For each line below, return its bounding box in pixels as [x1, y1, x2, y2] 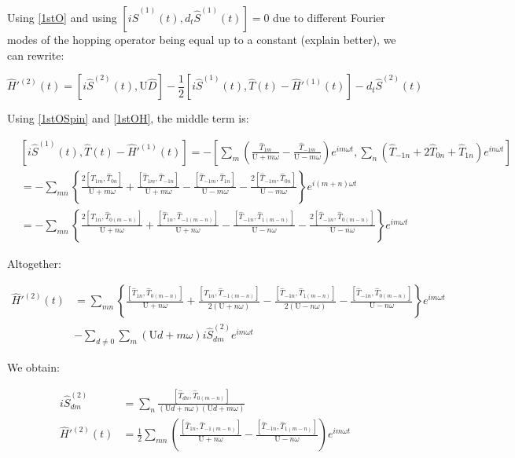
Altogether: [7, 255, 61, 271]
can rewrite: [7, 46, 64, 63]
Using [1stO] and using [7, 9, 117, 25]
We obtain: [7, 358, 60, 375]
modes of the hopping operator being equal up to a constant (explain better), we [7, 31, 396, 47]
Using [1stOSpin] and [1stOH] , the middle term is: [7, 110, 249, 126]
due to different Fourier [273, 9, 385, 25]
